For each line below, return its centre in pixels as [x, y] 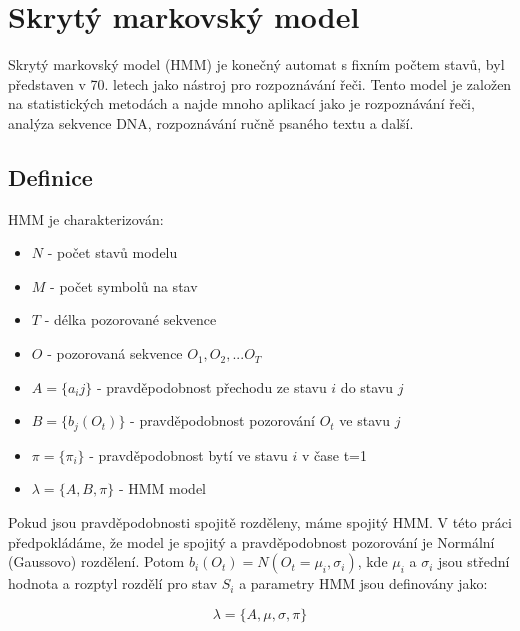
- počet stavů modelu [112, 252]
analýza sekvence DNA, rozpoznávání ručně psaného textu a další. [211, 122]
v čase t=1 [334, 454]
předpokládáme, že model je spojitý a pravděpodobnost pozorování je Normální [251, 541]
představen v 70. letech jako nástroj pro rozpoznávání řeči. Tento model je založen [260, 83]
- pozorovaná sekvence [115, 353]
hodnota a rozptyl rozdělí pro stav [113, 583]
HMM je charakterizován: [86, 218]
